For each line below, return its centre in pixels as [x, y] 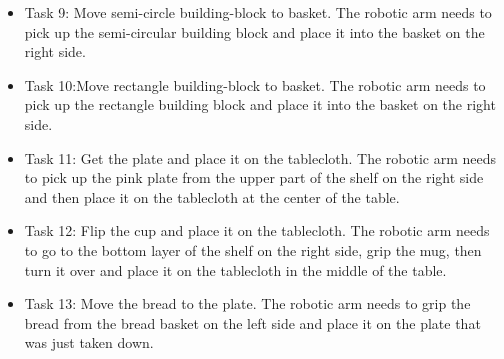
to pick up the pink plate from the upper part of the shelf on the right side [254, 177]
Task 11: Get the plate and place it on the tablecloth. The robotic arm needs [260, 157]
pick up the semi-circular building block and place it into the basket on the [254, 31]
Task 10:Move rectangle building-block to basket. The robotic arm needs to [255, 84]
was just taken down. [89, 342]
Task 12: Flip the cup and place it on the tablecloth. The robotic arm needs [257, 230]
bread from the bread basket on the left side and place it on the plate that [252, 322]
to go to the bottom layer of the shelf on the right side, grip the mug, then [253, 249]
